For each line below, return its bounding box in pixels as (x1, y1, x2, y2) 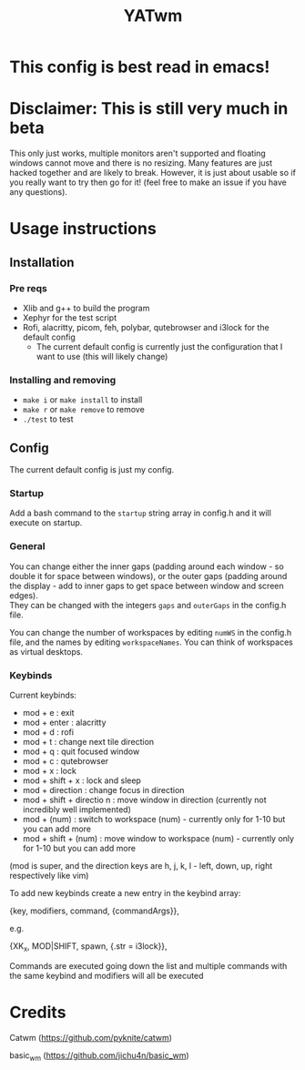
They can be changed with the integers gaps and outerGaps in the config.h (9, 599, 287, 610)
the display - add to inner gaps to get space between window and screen (9, 580, 284, 591)
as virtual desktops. (9, 646, 84, 657)
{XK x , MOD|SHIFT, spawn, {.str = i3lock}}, (9, 941, 168, 953)
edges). (9, 589, 39, 601)
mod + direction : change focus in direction (22, 785, 185, 795)
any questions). (9, 187, 68, 198)
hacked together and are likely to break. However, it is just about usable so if (9, 168, 296, 178)
